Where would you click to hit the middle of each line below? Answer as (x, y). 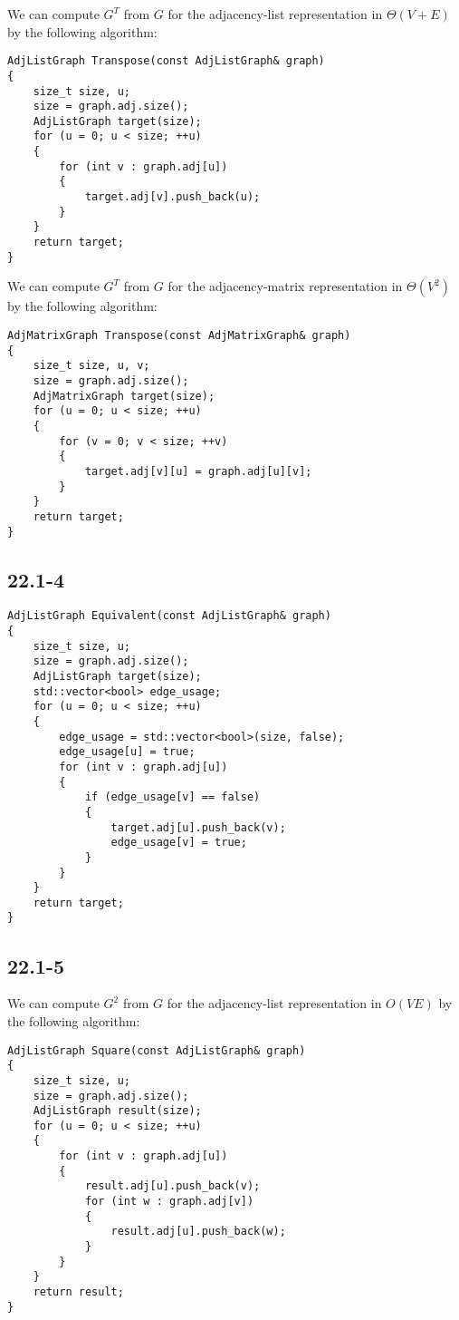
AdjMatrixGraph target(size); (124, 396)
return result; (78, 1292)
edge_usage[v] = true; (179, 843)
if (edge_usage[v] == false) (172, 797)
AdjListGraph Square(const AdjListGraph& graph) (157, 1050)
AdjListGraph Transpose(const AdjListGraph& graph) (166, 61)
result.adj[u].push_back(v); (172, 1186)
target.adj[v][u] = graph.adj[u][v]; (198, 471)
